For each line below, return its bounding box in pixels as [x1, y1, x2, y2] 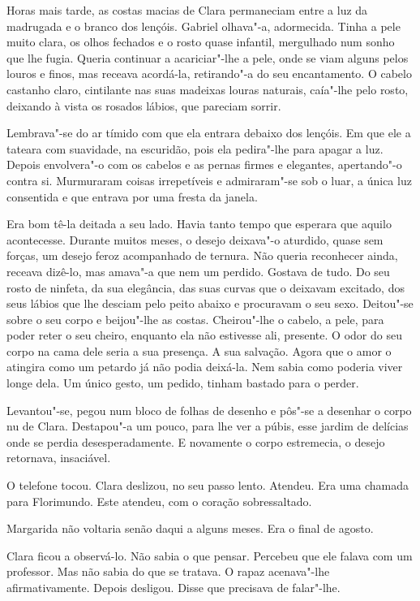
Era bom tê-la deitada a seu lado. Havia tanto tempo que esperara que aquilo [6, 215, 392, 232]
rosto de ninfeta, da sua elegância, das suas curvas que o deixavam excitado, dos [6, 279, 405, 296]
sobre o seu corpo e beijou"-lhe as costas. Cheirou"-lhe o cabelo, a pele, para [6, 310, 384, 327]
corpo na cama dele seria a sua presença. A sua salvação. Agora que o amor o [6, 342, 392, 359]
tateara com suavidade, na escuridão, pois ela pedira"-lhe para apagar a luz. [6, 140, 384, 157]
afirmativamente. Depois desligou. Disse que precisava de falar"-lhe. [6, 579, 341, 595]
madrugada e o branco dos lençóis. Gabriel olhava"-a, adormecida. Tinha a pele [6, 17, 401, 34]
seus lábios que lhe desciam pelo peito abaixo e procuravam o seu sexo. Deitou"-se [6, 295, 414, 312]
